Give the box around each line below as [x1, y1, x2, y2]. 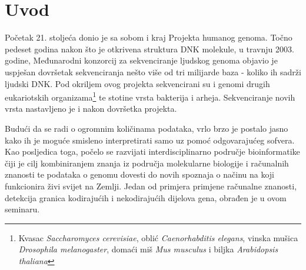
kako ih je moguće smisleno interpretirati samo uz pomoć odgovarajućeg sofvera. [5, 134, 295, 146]
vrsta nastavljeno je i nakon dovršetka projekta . [5, 102, 177, 115]
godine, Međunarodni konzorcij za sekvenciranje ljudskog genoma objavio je [5, 54, 278, 66]
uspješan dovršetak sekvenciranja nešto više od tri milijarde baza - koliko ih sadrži [5, 65, 301, 78]
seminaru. [5, 203, 40, 215]
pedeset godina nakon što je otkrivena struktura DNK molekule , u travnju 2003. [5, 42, 294, 55]
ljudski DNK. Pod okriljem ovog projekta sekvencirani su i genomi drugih [5, 77, 270, 89]
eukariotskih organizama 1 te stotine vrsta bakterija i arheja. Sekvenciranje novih [5, 89, 295, 103]
